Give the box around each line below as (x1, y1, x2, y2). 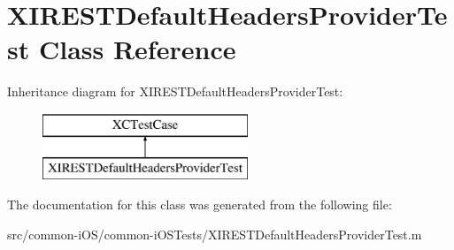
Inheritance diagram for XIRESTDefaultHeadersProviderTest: (7, 82, 343, 101)
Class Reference (38, 31, 236, 67)
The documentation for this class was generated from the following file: (7, 195, 392, 214)
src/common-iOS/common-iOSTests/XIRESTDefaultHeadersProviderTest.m (7, 224, 422, 243)
